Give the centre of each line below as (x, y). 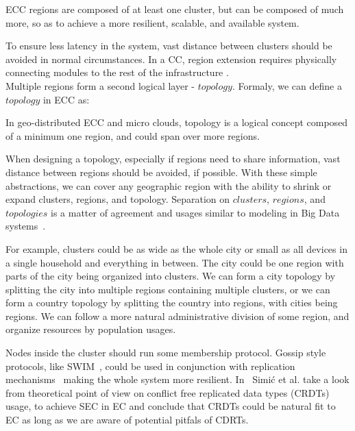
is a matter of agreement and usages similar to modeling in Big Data (195, 212)
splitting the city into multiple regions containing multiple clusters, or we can (168, 289)
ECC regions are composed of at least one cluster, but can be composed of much (175, 9)
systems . (26, 226)
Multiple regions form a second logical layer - (100, 85)
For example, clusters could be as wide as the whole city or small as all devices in (176, 248)
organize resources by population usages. (91, 329)
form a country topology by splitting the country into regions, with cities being (172, 303)
